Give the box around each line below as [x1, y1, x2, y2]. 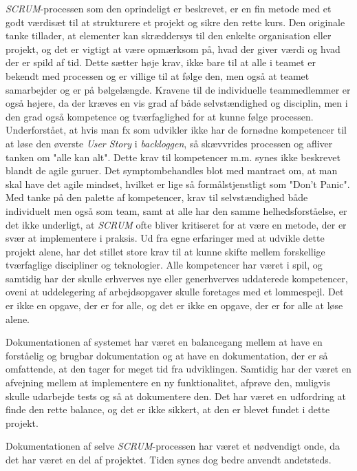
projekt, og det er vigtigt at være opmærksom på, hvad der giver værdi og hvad [6, 41, 340, 56]
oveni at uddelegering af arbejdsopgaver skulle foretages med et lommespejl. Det [6, 284, 344, 299]
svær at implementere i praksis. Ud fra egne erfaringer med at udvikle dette [6, 231, 325, 245]
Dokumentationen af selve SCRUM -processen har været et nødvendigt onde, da [6, 439, 340, 453]
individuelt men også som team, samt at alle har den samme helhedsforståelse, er [6, 203, 347, 218]
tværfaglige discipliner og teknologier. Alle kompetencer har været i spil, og [6, 258, 323, 272]
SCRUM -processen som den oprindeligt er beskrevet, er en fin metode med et [6, 1, 332, 15]
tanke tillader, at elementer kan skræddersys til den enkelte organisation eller [6, 28, 332, 43]
